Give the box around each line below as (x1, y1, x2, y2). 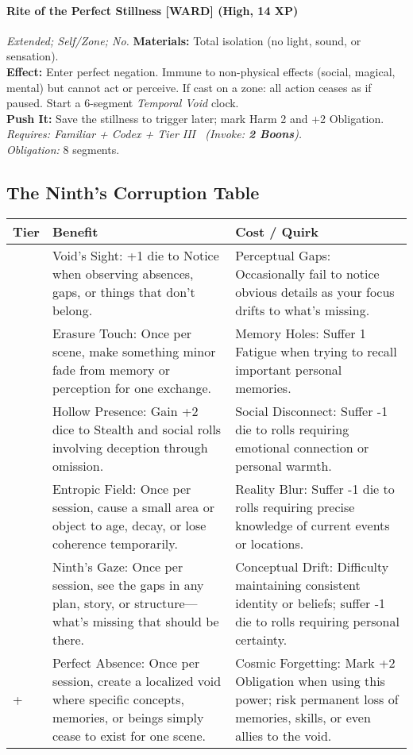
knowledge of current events (235, 515, 390, 534)
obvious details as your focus (235, 282, 395, 301)
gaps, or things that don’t (52, 282, 195, 301)
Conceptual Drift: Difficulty (235, 557, 389, 576)
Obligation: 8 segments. (6, 141, 120, 157)
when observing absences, (52, 264, 194, 283)
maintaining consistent (235, 575, 361, 594)
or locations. (235, 534, 304, 553)
